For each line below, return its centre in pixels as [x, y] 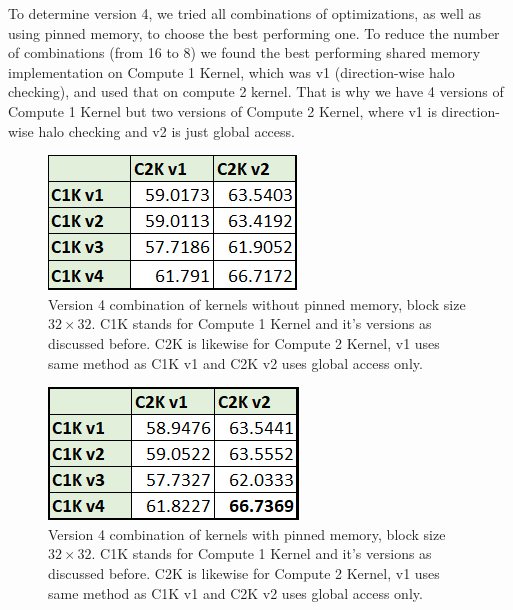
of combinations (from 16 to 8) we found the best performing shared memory [244, 52]
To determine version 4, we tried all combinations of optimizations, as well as [244, 13]
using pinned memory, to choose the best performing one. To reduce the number [254, 32]
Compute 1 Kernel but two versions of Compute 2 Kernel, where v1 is [222, 110]
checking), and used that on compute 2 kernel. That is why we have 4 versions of [256, 91]
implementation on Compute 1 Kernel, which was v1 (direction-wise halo [231, 71]
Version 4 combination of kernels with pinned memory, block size [247, 533]
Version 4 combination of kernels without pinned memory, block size [257, 303]
